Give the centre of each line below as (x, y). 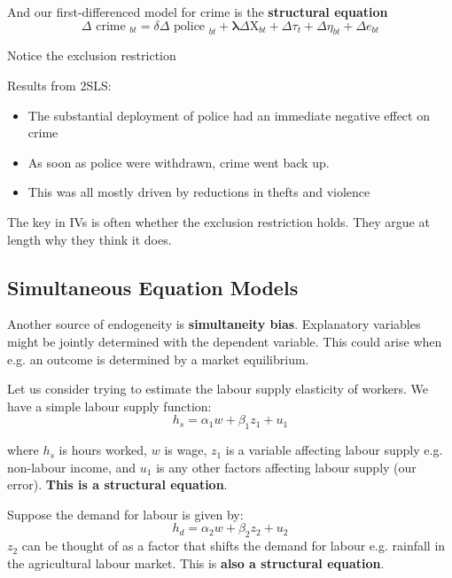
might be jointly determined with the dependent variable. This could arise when (225, 341)
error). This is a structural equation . (117, 484)
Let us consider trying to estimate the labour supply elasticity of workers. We (218, 389)
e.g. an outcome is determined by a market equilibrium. (158, 359)
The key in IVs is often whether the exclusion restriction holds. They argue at (218, 221)
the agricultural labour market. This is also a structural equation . (196, 562)
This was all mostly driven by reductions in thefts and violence (199, 192)
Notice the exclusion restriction (92, 55)
